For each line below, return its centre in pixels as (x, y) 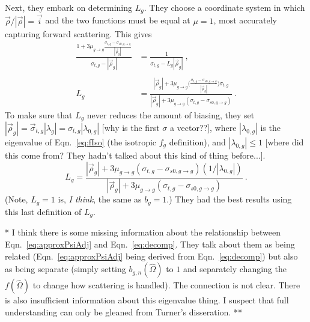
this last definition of (43, 211)
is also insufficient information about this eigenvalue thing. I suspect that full (147, 300)
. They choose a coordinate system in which (224, 7)
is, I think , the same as (100, 199)
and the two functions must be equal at (118, 20)
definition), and (197, 142)
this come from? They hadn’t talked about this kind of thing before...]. (135, 155)
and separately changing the (235, 269)
